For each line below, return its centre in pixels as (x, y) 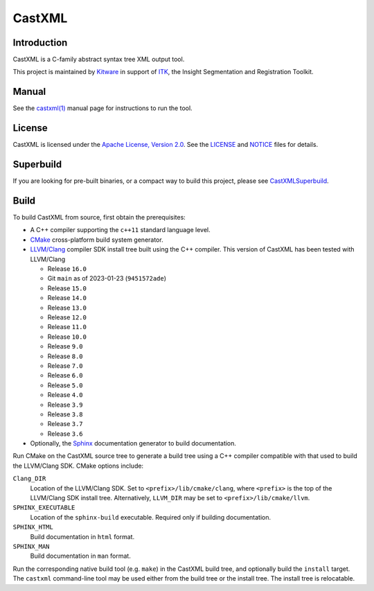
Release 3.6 (65, 434)
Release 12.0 (67, 317)
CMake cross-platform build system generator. (97, 240)
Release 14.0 (67, 298)
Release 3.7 (65, 424)
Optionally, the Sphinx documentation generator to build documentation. (133, 443)
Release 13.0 (67, 308)
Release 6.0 (65, 376)
